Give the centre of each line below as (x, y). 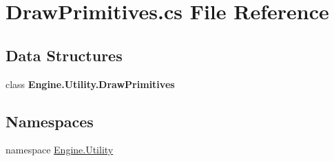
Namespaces (50, 121)
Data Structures (64, 55)
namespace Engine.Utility (60, 150)
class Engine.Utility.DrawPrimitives (90, 84)
